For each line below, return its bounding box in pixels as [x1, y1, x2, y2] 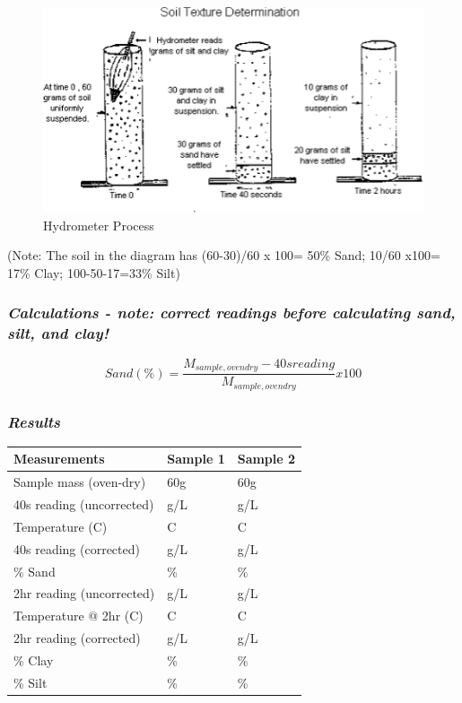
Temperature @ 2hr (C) [13, 606, 144, 625]
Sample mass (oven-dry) [13, 473, 146, 491]
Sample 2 [237, 449, 296, 468]
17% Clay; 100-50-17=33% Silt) [7, 263, 180, 282]
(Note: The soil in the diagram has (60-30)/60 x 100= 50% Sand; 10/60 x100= [7, 246, 440, 265]
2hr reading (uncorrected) [13, 584, 155, 603]
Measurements [13, 449, 105, 468]
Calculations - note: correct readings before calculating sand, [7, 301, 456, 324]
